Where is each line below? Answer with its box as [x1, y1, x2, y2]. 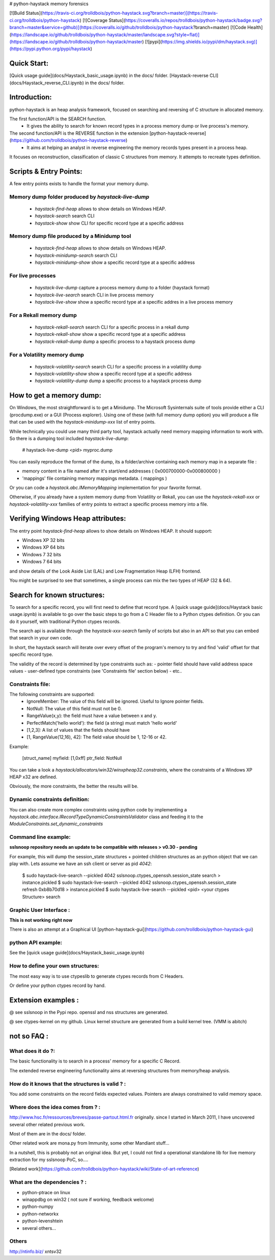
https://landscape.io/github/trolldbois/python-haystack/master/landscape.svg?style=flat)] [11, 31, 200, 38]
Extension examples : [9, 996, 79, 1004]
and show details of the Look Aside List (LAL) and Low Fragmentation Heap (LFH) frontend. [9, 568, 201, 574]
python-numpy [22, 1203, 53, 1209]
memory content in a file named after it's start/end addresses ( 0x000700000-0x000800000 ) [22, 468, 221, 474]
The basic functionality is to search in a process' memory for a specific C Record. [9, 1058, 181, 1064]
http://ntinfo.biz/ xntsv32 [9, 1248, 62, 1254]
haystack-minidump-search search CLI [35, 252, 117, 258]
